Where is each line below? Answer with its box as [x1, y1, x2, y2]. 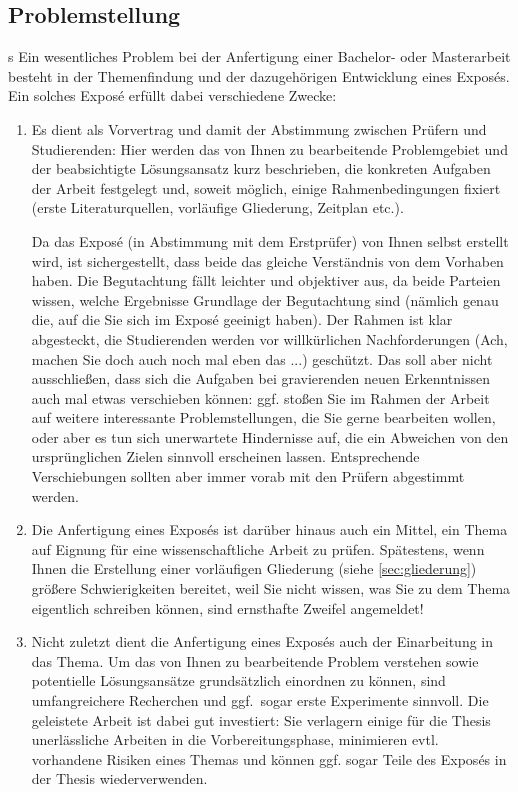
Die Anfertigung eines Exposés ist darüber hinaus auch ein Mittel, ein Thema [31, 519, 508, 540]
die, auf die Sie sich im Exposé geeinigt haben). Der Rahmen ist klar [31, 309, 453, 330]
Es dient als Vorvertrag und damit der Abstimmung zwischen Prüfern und [31, 118, 487, 139]
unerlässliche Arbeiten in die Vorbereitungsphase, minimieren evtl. [31, 729, 439, 750]
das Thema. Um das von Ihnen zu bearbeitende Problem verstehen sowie [31, 650, 479, 671]
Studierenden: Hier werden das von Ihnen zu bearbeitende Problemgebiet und [31, 138, 508, 159]
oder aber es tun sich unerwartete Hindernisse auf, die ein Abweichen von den [31, 426, 509, 447]
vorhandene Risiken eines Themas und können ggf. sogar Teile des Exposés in [31, 748, 507, 769]
